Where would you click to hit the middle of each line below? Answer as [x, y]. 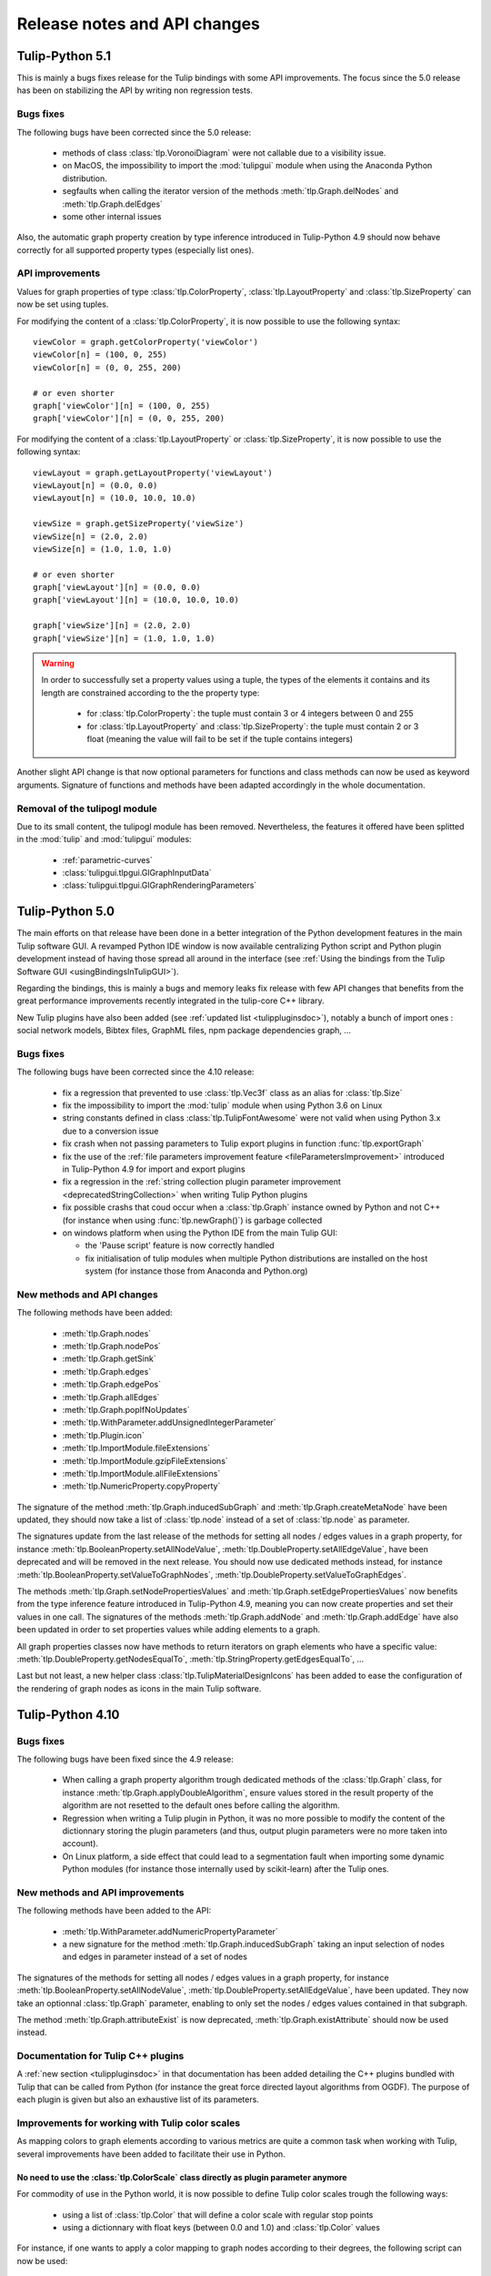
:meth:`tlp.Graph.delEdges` [113, 204]
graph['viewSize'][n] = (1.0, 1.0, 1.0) [124, 638]
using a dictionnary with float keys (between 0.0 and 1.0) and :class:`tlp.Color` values [221, 2227]
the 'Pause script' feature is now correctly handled [180, 1245]
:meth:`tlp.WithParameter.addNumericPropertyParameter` [170, 1931]
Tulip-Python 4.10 [68, 1715]
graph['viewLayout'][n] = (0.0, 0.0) [117, 588]
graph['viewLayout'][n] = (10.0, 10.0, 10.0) [136, 600]
